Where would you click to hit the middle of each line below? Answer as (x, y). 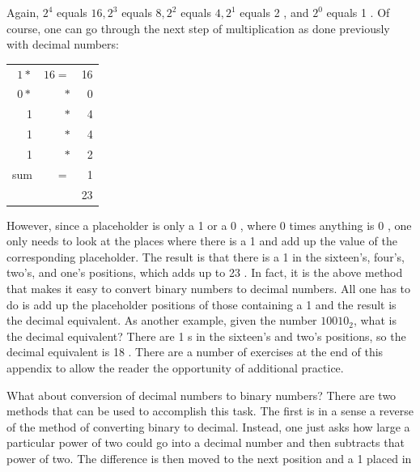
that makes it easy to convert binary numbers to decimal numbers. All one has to (209, 289)
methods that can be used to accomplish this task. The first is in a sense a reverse (210, 411)
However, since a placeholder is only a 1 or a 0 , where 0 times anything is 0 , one (209, 225)
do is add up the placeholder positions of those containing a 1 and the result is (202, 304)
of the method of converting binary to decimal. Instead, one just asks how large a (208, 426)
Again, (23, 12)
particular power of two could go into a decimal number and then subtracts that (206, 442)
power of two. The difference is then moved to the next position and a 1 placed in (209, 458)
